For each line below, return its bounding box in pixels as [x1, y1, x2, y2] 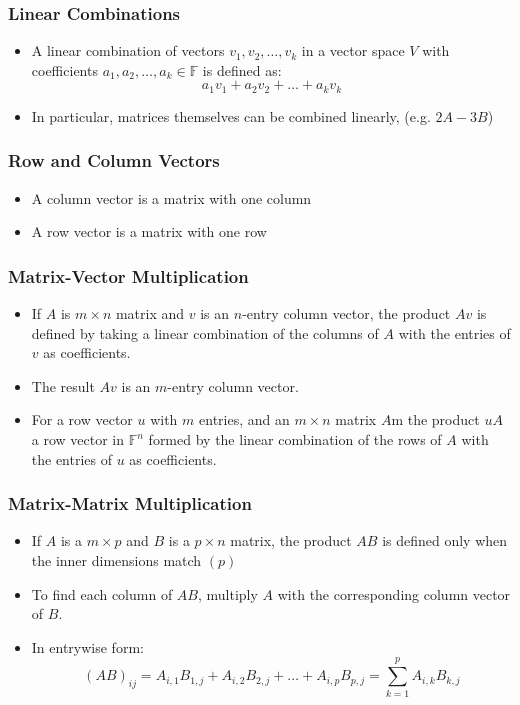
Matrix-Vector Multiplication [8, 263, 249, 288]
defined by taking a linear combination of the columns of [31, 322, 379, 343]
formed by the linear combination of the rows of [148, 429, 442, 450]
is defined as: [202, 59, 282, 80]
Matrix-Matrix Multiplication [8, 491, 252, 516]
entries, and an [199, 409, 290, 430]
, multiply [198, 583, 258, 604]
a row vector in [31, 429, 125, 450]
